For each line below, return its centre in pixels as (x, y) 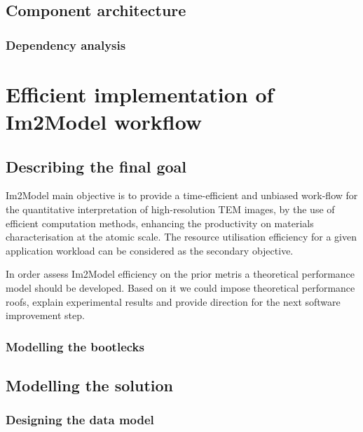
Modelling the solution (90, 385)
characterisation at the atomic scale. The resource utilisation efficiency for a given (181, 237)
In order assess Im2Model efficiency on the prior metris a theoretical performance (180, 274)
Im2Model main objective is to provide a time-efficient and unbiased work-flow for (182, 195)
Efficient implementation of (140, 94)
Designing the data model (80, 420)
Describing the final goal (96, 166)
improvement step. (45, 315)
